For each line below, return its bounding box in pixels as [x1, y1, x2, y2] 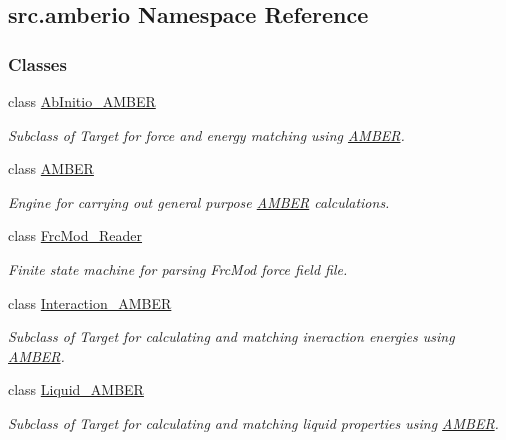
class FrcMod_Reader [8, 225, 143, 246]
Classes [8, 51, 67, 76]
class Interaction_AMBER [8, 292, 172, 313]
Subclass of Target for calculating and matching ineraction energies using [8, 326, 455, 347]
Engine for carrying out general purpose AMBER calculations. [8, 191, 390, 212]
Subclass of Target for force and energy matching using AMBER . [8, 124, 405, 145]
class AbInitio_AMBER [8, 91, 156, 111]
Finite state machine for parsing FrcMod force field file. [8, 258, 348, 279]
